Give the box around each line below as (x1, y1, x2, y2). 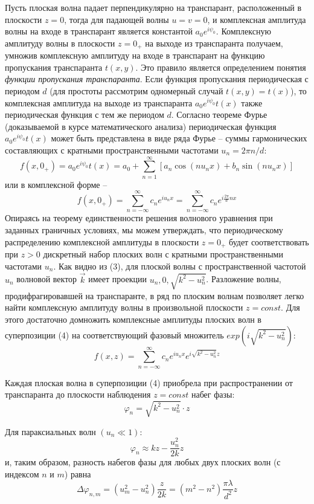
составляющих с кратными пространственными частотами (5, 143, 219, 156)
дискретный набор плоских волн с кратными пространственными (43, 248, 283, 260)
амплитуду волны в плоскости (5, 36, 115, 49)
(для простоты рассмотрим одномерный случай (50, 85, 223, 97)
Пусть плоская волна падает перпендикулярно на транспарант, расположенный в (5, 1, 302, 13)
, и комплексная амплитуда (207, 13, 306, 25)
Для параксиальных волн (5, 425, 96, 438)
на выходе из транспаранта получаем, (145, 36, 283, 49)
